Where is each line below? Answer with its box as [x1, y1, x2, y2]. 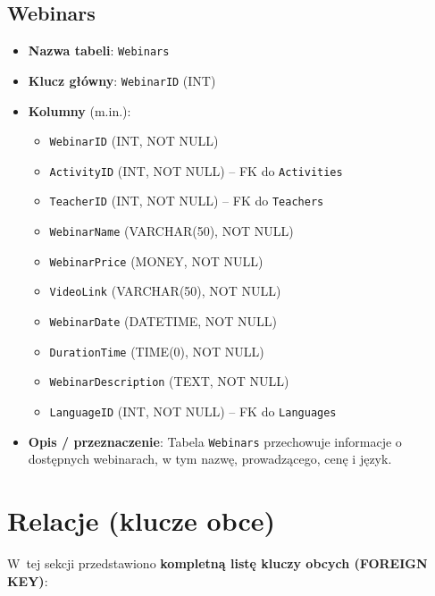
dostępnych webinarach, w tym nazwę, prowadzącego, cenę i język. [28, 449, 392, 468]
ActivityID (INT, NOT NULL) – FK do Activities [49, 161, 343, 180]
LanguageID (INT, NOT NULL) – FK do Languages [49, 402, 337, 421]
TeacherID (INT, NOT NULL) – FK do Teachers [49, 191, 324, 210]
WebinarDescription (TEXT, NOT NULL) [49, 372, 289, 390]
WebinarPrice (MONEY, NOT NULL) [49, 251, 264, 270]
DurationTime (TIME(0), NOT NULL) [49, 341, 264, 360]
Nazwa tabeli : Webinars [28, 41, 170, 60]
